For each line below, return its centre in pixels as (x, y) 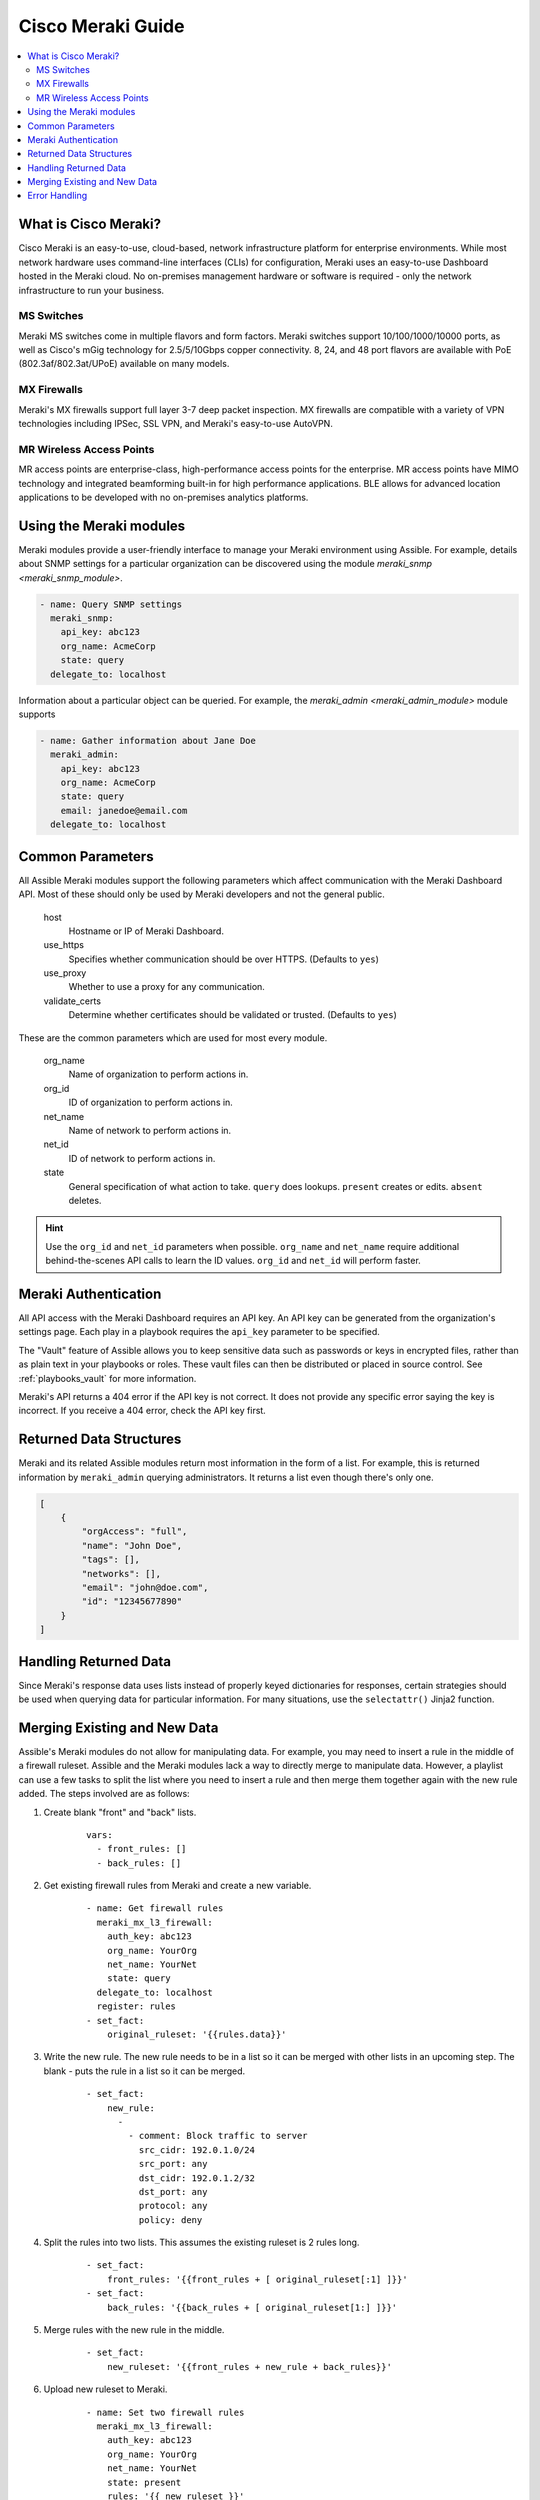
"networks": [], (121, 1573)
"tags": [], (110, 1559)
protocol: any (173, 2206)
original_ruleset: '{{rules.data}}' (196, 2034)
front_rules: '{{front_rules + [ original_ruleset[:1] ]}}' (257, 2279)
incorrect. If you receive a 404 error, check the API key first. (142, 1411)
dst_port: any (173, 2191)
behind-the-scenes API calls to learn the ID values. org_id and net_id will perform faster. (233, 1261)
